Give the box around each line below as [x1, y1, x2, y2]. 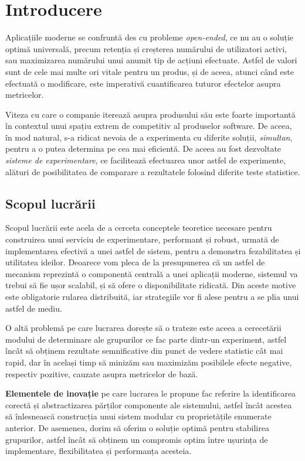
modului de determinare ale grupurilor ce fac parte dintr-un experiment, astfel [5, 333, 287, 345]
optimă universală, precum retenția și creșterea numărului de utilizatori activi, [5, 42, 287, 54]
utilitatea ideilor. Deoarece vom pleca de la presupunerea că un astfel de [5, 256, 265, 268]
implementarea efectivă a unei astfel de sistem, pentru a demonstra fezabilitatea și [5, 244, 301, 257]
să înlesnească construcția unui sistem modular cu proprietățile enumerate [5, 410, 272, 422]
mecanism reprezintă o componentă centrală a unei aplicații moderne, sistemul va [5, 267, 298, 279]
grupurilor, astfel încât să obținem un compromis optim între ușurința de [5, 433, 268, 445]
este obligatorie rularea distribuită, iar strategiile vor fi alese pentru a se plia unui [5, 291, 299, 303]
